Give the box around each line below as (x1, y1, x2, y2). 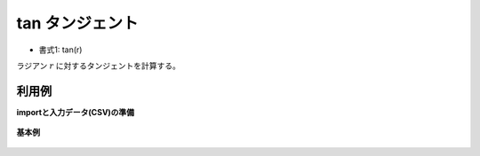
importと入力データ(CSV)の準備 (16, 106, 135, 117)
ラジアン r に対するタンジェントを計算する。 (16, 60, 181, 71)
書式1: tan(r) (38, 44, 83, 55)
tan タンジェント (16, 13, 139, 33)
